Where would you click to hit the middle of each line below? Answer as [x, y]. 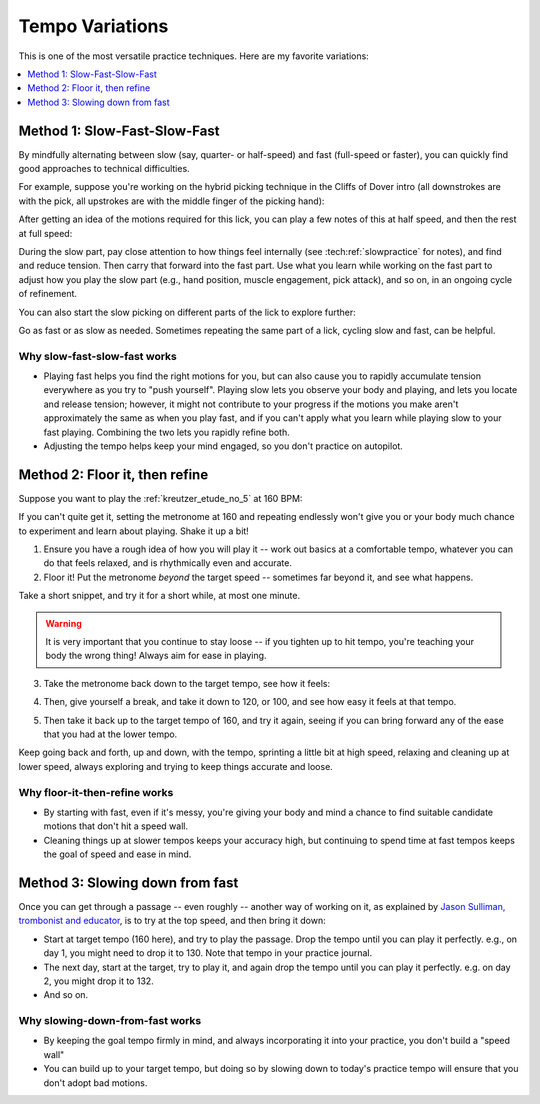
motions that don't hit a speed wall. [116, 826]
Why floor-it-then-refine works [96, 792]
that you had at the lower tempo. [110, 734]
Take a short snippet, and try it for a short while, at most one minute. [159, 596]
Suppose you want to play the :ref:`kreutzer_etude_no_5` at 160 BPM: [160, 498]
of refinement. [48, 294]
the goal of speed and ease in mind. [117, 854]
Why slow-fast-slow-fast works [97, 356]
